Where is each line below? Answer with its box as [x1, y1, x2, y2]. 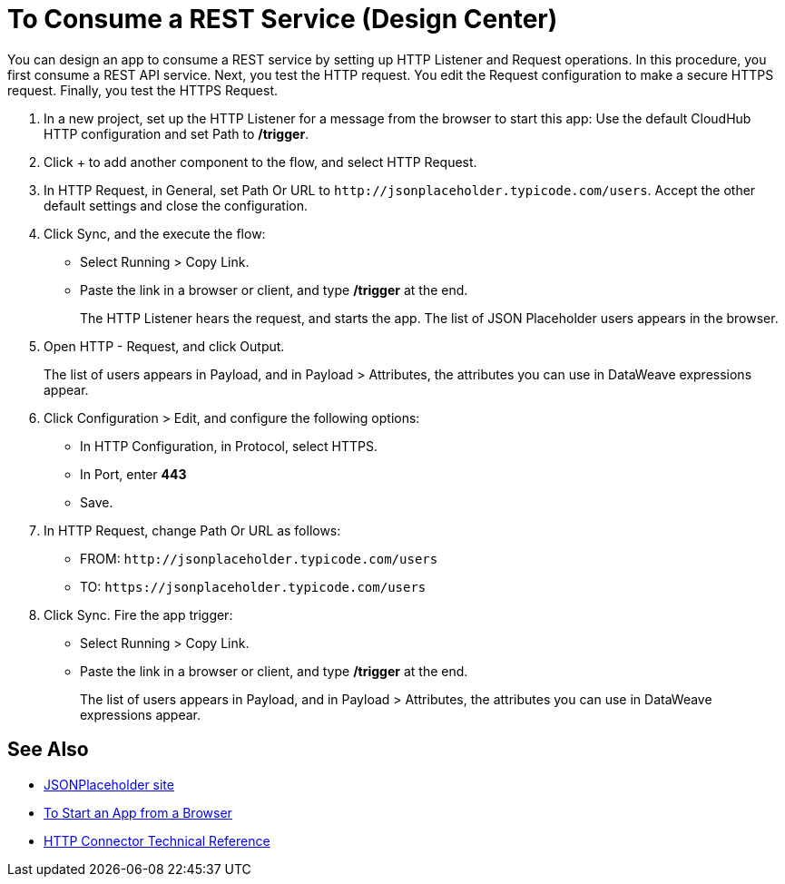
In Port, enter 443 [80, 466, 187, 482]
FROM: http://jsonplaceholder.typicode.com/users [80, 550, 438, 566]
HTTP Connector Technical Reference [44, 832, 270, 849]
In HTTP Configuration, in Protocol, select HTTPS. [80, 437, 378, 454]
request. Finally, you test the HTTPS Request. [7, 82, 279, 98]
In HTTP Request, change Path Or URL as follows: [44, 522, 341, 538]
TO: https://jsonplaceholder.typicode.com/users [80, 578, 427, 594]
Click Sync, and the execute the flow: [44, 225, 266, 241]
